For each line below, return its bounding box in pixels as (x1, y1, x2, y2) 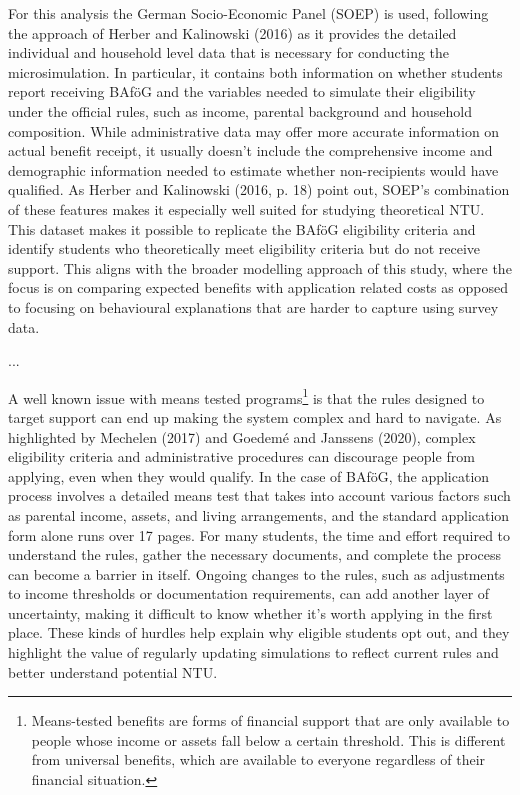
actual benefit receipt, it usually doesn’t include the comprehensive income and (8, 140, 493, 161)
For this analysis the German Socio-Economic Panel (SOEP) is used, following (8, 3, 489, 23)
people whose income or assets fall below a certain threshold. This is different (31, 729, 506, 750)
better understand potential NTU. (8, 661, 218, 682)
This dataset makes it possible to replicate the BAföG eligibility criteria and (8, 218, 476, 239)
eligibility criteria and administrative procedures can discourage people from (8, 446, 475, 467)
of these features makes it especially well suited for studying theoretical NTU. (8, 198, 485, 219)
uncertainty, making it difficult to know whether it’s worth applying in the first (8, 602, 493, 623)
